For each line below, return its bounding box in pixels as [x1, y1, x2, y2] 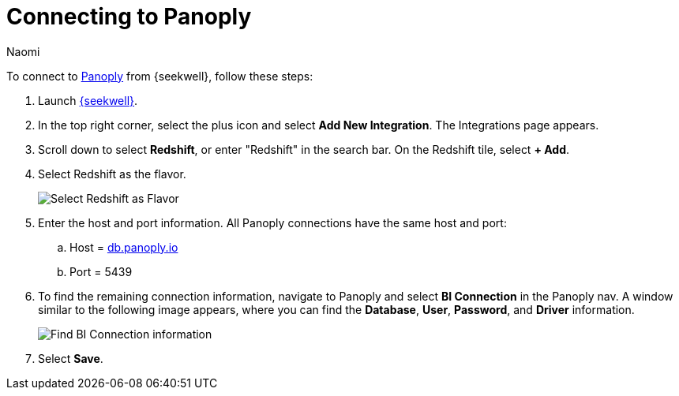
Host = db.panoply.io [69, 240, 178, 254]
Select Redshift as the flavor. [38, 166, 186, 181]
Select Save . [38, 351, 103, 365]
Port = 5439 [69, 264, 133, 278]
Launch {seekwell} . [38, 93, 138, 107]
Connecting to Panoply [6, 3, 252, 30]
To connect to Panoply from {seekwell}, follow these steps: [6, 69, 313, 83]
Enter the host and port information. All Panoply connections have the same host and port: [38, 215, 507, 230]
